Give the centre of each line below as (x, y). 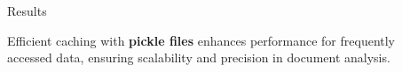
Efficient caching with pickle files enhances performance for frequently (201, 40)
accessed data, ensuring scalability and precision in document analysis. (199, 58)
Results (27, 11)
